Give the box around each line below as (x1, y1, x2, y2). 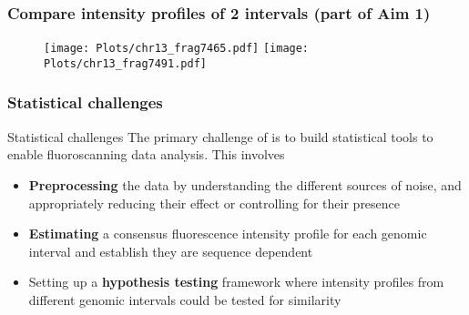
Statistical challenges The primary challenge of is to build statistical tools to (7, 127, 433, 146)
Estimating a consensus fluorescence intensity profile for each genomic (28, 224, 427, 243)
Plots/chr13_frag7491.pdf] (44, 56, 207, 70)
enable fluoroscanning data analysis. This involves (7, 145, 285, 164)
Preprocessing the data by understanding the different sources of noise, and (28, 175, 462, 194)
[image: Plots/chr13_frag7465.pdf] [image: (44, 42, 310, 56)
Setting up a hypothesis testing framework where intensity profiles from (28, 272, 444, 291)
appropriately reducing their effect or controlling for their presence (28, 193, 401, 212)
